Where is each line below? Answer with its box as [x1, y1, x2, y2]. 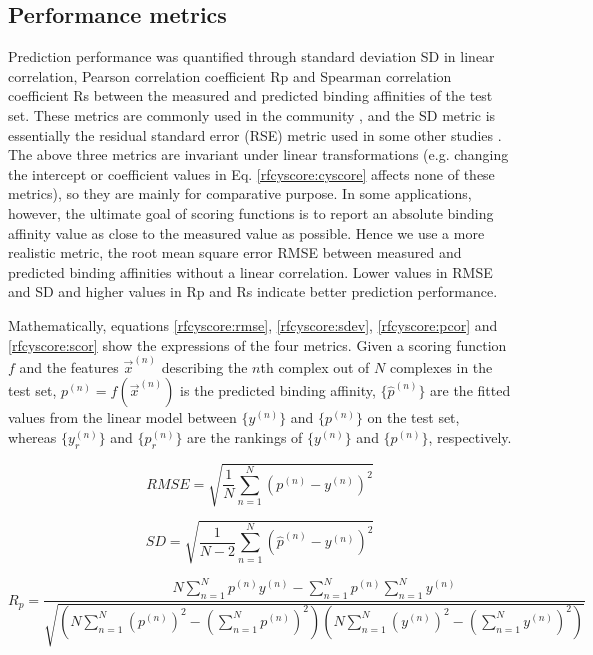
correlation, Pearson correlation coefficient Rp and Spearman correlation [8, 65, 452, 86]
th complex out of [260, 356, 370, 377]
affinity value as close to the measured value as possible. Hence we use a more [8, 222, 485, 243]
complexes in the [389, 356, 493, 377]
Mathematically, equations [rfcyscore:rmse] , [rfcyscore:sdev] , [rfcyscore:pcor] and [8, 314, 498, 335]
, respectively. [428, 426, 512, 447]
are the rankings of [187, 426, 303, 447]
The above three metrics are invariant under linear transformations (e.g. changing [8, 144, 509, 165]
